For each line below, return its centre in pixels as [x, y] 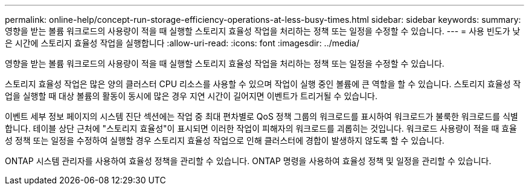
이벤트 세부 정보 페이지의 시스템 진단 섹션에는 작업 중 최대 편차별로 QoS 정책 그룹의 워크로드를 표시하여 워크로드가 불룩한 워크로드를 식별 [261, 116]
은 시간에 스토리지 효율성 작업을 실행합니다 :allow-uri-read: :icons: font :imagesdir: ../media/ [182, 43]
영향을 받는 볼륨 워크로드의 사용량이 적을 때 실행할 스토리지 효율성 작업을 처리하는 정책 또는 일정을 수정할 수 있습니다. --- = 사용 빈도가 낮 [263, 31]
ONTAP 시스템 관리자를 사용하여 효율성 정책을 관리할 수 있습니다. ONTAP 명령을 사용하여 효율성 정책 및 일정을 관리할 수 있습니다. [248, 161]
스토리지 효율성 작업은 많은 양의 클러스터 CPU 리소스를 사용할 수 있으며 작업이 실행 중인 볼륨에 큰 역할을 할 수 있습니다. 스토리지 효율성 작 [263, 84]
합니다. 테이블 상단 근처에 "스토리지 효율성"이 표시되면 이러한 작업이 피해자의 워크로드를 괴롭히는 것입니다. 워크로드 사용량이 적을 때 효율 [261, 128]
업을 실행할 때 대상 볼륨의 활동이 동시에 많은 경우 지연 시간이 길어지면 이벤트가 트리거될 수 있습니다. [191, 96]
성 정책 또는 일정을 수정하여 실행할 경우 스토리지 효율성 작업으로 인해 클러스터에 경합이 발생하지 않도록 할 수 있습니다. [225, 140]
